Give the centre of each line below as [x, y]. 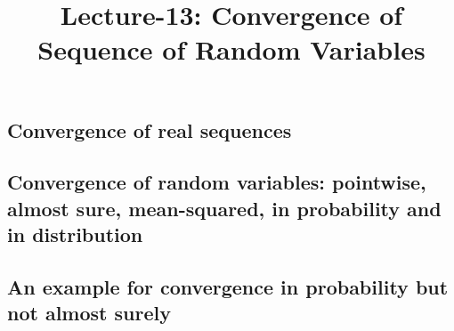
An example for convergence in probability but [228, 286]
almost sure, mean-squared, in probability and [224, 208]
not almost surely [89, 313]
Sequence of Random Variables [231, 49]
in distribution [75, 234]
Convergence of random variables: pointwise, [217, 182]
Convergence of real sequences [150, 129]
